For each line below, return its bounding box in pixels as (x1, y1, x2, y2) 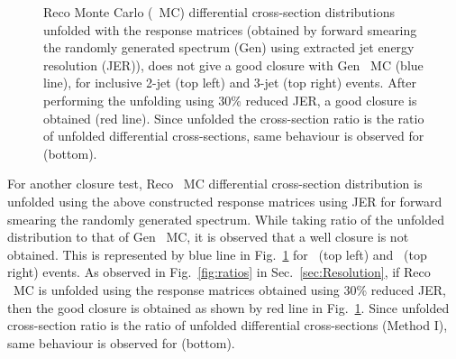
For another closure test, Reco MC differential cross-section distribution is (7, 174, 423, 193)
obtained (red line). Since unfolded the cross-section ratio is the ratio (43, 108, 424, 127)
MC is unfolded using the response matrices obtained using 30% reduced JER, (13, 280, 446, 299)
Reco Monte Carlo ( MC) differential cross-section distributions (43, 3, 395, 21)
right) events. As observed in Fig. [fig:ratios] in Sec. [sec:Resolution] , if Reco (7, 262, 431, 281)
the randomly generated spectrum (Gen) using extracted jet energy (43, 38, 415, 57)
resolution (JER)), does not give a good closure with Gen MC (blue (43, 55, 424, 74)
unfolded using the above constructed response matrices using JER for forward (7, 191, 442, 210)
